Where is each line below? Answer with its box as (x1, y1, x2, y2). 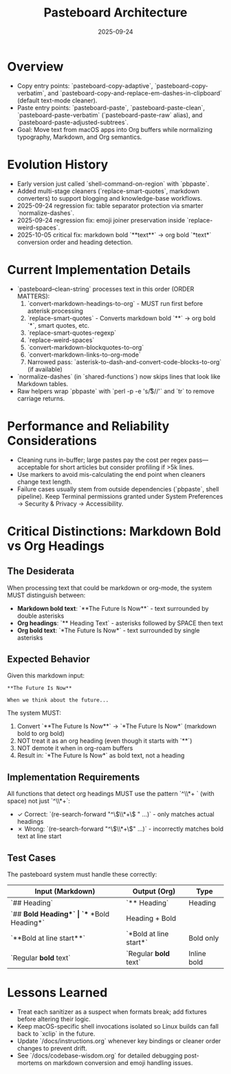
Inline (188, 948, 206, 958)
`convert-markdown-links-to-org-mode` (27, 350, 141, 359)
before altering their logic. (16, 1015, 91, 1023)
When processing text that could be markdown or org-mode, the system (7, 583, 212, 592)
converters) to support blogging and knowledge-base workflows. (16, 194, 203, 202)
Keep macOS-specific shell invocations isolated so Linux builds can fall (16, 1022, 219, 1030)
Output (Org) (132, 886, 176, 896)
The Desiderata (7, 566, 74, 577)
